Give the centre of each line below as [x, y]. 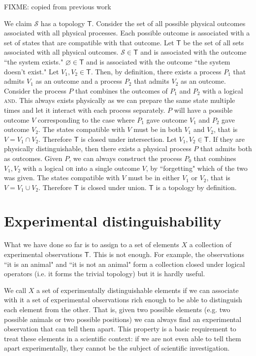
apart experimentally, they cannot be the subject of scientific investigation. [117, 348]
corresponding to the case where [86, 119]
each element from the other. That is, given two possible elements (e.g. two [117, 309]
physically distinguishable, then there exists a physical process [98, 148]
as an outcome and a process [79, 81]
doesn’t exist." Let [32, 71]
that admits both [226, 148]
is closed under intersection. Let [129, 139]
